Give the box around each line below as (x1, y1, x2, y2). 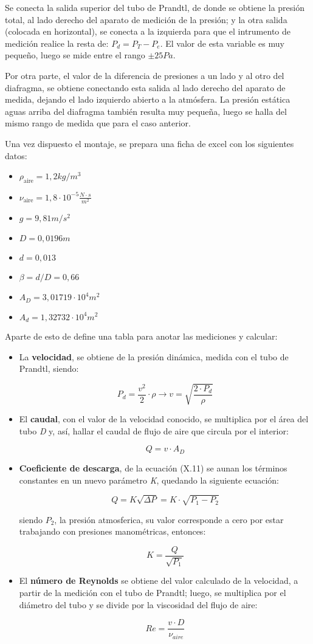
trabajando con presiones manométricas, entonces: (19, 525, 206, 538)
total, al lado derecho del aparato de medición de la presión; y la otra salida (5, 13, 287, 26)
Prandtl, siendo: (19, 362, 79, 375)
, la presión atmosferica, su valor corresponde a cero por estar (54, 513, 284, 526)
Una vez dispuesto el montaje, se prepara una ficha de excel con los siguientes (5, 137, 294, 149)
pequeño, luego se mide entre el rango (5, 49, 145, 61)
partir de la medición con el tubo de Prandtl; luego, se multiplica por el (19, 586, 286, 598)
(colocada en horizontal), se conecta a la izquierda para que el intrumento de (5, 25, 291, 38)
